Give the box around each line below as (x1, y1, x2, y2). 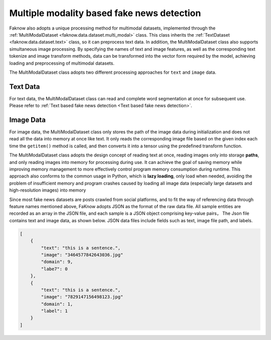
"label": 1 (41, 308, 68, 314)
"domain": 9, (41, 259, 73, 265)
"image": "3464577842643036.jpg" (41, 252, 123, 258)
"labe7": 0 (41, 266, 68, 272)
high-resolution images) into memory (9, 187, 86, 193)
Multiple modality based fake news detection (9, 8, 201, 19)
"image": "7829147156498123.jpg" (41, 294, 123, 300)
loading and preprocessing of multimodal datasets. (9, 60, 115, 66)
